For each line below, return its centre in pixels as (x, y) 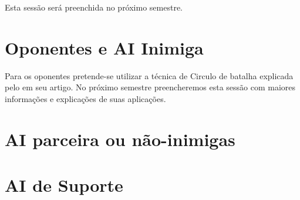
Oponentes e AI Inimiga (104, 47)
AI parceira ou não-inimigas (120, 139)
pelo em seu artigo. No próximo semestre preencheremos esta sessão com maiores (150, 87)
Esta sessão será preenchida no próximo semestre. (94, 7)
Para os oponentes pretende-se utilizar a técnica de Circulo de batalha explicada (149, 75)
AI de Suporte (64, 185)
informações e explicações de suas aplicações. (85, 98)
